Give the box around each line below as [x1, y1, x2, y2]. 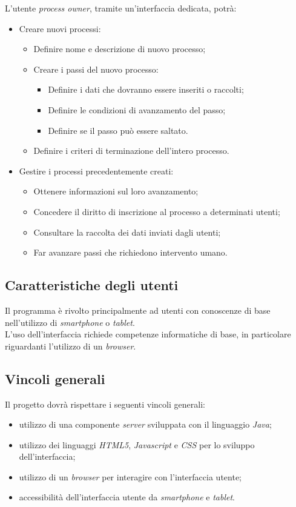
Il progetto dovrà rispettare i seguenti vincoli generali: [5, 397, 205, 410]
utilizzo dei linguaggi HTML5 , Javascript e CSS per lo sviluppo [19, 438, 255, 451]
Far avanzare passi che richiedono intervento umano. [33, 246, 228, 259]
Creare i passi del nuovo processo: [33, 62, 159, 75]
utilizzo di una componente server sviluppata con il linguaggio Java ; [19, 418, 272, 431]
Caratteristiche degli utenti [5, 276, 179, 294]
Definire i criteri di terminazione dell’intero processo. [33, 144, 229, 157]
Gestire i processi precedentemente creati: [19, 164, 174, 177]
